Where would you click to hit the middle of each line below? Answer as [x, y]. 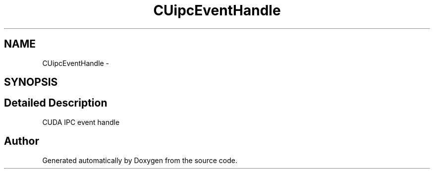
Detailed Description [56, 103]
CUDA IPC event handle [81, 122]
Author [22, 141]
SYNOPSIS [31, 82]
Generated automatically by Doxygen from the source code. [140, 160]
